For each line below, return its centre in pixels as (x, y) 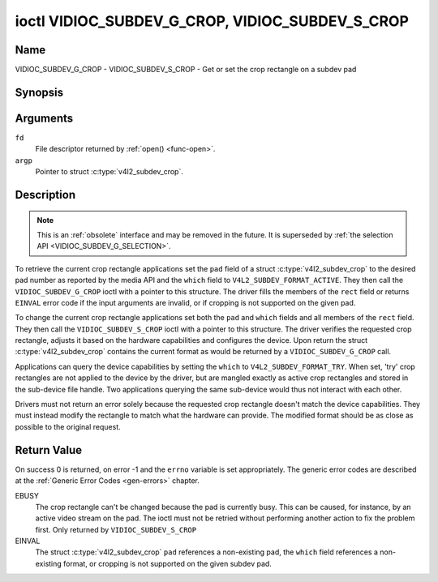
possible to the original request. (68, 426)
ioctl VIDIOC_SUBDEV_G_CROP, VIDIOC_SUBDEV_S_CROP (212, 21)
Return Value (49, 450)
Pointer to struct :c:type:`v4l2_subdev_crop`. (109, 172)
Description (45, 195)
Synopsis (39, 92)
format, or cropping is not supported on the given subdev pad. (167, 563)
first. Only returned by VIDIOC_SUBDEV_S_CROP (116, 529)
